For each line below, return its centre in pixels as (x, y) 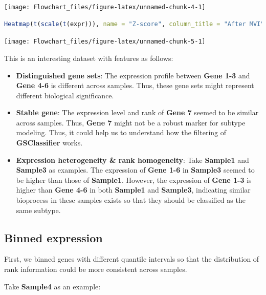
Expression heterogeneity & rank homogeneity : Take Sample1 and (132, 160)
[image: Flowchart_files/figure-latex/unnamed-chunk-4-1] (105, 7)
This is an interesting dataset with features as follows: (89, 58)
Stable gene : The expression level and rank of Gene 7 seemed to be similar (137, 112)
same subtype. (38, 210)
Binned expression (53, 237)
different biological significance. (65, 95)
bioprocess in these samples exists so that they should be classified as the (131, 200)
